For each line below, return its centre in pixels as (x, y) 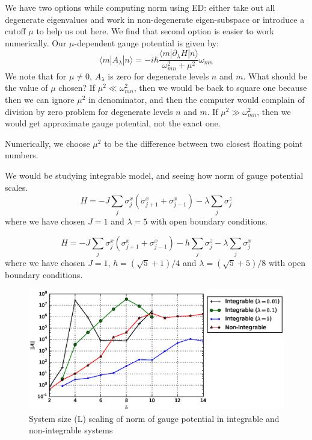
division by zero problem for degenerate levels (89, 111)
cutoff (15, 31)
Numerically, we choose (47, 143)
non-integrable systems (71, 430)
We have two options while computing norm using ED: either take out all (140, 7)
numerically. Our (36, 42)
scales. (17, 187)
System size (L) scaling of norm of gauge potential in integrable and (154, 418)
